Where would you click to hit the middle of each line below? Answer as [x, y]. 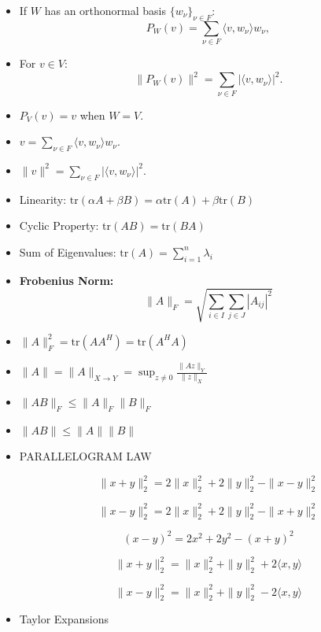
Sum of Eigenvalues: [68, 251]
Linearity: [43, 199]
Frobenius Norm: [66, 280]
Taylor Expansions [64, 619]
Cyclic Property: [59, 225]
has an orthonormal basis [105, 10]
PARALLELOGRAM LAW [85, 456]
